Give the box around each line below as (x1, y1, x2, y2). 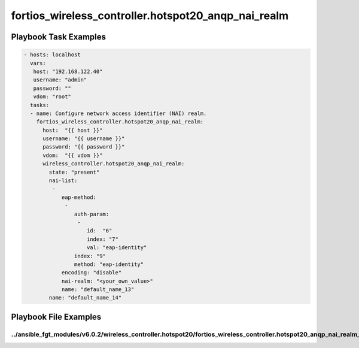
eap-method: (61, 193, 97, 201)
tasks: (30, 102, 50, 108)
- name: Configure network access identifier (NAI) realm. (30, 110, 207, 117)
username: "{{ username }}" (42, 135, 125, 142)
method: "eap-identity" (74, 261, 144, 268)
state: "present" (48, 168, 100, 175)
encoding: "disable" (61, 270, 122, 276)
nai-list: (48, 177, 78, 184)
